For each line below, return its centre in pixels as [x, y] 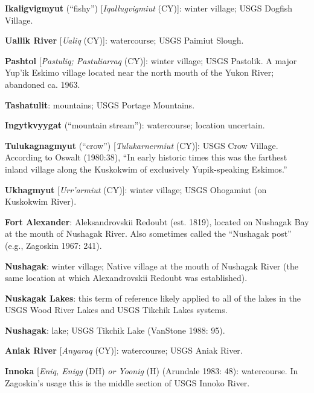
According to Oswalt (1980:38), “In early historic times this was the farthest [146, 157]
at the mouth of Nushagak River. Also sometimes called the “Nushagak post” [148, 233]
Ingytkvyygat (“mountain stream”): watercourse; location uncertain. [135, 125]
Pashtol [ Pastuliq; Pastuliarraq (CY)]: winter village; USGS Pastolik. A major [151, 60]
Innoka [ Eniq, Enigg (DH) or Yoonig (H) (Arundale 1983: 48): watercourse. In [152, 371]
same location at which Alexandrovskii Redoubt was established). [126, 278]
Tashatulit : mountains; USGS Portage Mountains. [100, 104]
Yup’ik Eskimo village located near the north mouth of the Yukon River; [139, 72]
